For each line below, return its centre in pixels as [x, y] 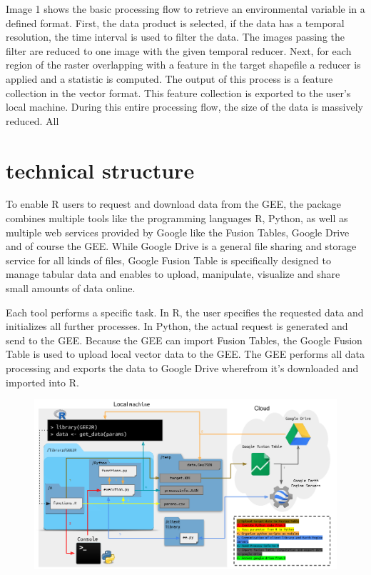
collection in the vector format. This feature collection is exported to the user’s [178, 92]
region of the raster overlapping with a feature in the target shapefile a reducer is [183, 65]
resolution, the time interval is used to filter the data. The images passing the [175, 37]
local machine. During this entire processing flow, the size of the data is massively [184, 107]
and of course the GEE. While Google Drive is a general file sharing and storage [181, 246]
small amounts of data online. [71, 288]
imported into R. [42, 382]
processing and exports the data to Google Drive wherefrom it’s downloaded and [182, 368]
